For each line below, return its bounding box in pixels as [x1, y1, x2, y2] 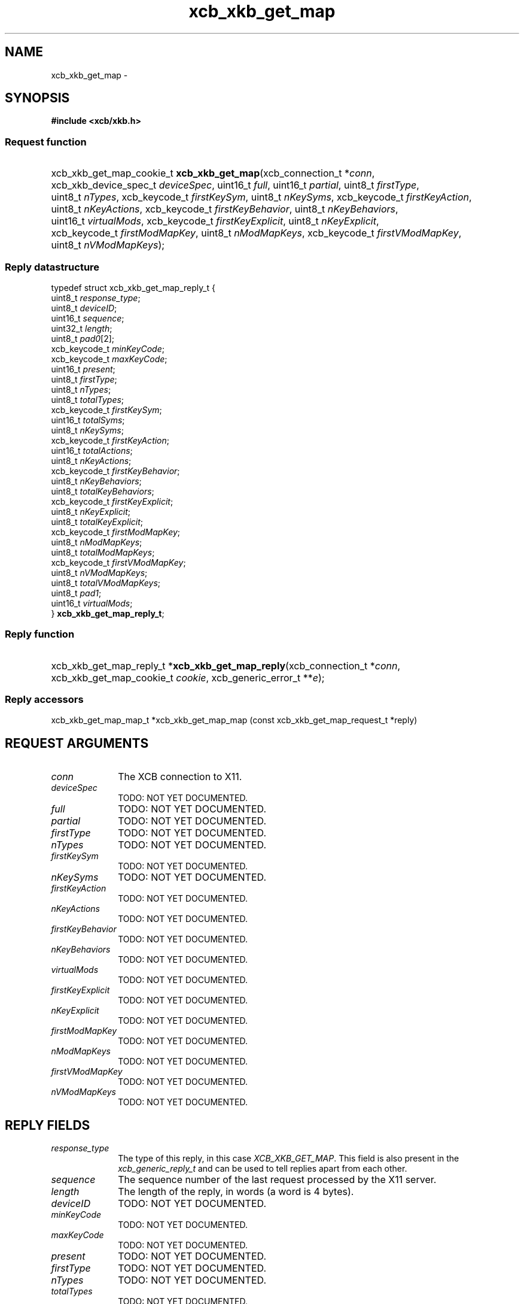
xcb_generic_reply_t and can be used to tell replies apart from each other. [118, 1163, 407, 1174]
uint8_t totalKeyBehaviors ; [51, 486, 154, 496]
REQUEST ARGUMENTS [5, 735, 149, 751]
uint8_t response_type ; [51, 292, 141, 303]
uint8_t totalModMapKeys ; [51, 547, 155, 557]
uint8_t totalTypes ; [51, 394, 124, 405]
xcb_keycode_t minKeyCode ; [51, 343, 164, 354]
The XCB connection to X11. [118, 771, 242, 783]
